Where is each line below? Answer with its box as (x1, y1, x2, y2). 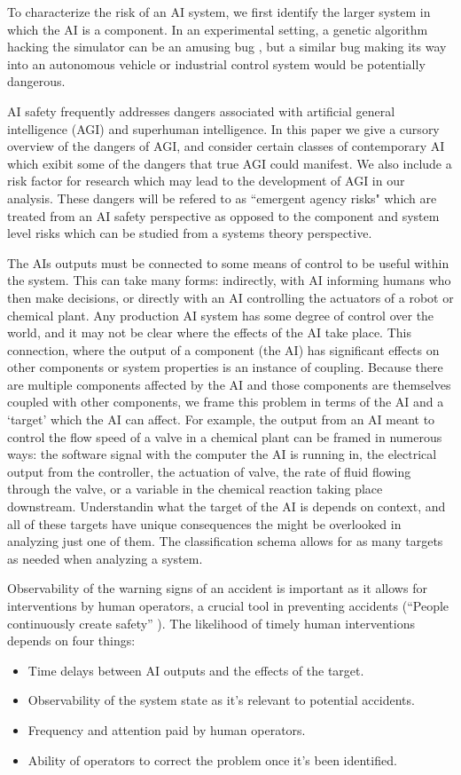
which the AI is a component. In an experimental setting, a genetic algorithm (7, 20, 428, 38)
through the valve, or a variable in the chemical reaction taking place (7, 479, 383, 498)
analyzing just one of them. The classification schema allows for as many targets (7, 532, 443, 550)
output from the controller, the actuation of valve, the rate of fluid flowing (7, 462, 411, 480)
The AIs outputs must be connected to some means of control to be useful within (7, 253, 449, 272)
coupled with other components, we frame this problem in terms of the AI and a (7, 392, 444, 411)
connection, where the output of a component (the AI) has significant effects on (7, 340, 440, 359)
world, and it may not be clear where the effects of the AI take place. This (7, 323, 411, 342)
